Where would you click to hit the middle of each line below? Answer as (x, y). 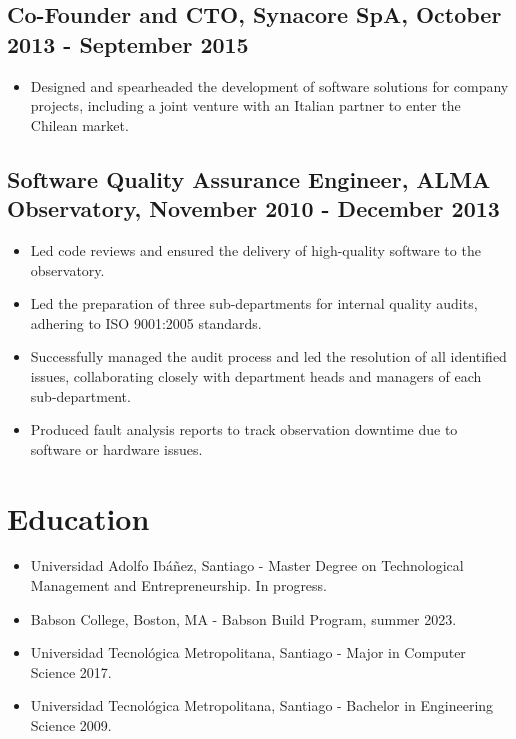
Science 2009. (71, 725)
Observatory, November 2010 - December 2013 (253, 208)
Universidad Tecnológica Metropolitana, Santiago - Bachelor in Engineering (262, 705)
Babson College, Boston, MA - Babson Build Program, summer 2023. (243, 618)
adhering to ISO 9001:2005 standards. (146, 322)
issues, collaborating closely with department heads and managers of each (256, 375)
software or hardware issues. (116, 448)
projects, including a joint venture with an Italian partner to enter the (245, 105)
